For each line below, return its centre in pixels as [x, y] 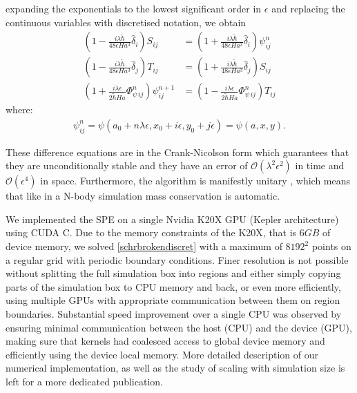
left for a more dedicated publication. [84, 382]
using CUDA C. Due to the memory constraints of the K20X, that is [151, 232]
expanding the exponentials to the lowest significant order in [134, 8]
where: [19, 109]
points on [331, 246]
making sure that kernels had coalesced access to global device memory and [165, 341]
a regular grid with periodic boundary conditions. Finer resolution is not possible [177, 259]
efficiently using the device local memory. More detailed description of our [162, 354]
